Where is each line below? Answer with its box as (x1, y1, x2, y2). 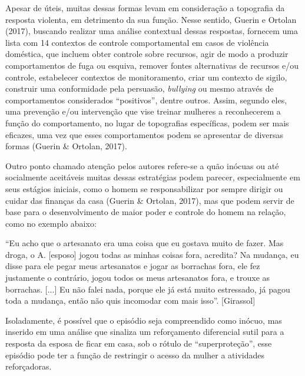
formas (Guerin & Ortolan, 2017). (5, 140, 127, 152)
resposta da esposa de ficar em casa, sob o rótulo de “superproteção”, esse (5, 337, 272, 350)
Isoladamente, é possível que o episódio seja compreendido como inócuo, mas (5, 314, 282, 326)
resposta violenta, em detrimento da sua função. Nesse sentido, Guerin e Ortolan (5, 13, 297, 25)
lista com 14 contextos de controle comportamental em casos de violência (5, 36, 269, 48)
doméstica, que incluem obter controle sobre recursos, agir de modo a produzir (5, 48, 289, 60)
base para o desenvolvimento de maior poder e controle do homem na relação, (5, 206, 286, 218)
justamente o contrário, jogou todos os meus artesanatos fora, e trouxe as (5, 271, 270, 284)
